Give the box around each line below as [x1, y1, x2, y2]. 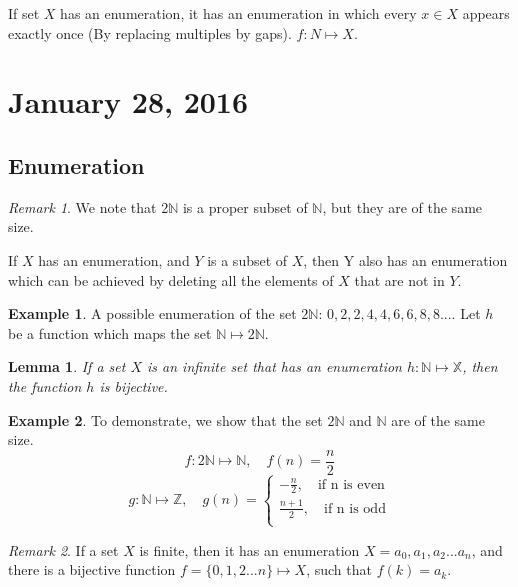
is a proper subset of [182, 196, 308, 217]
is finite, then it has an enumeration [139, 539, 360, 560]
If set [8, 3, 40, 23]
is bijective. [99, 375, 168, 396]
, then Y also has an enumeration [303, 249, 508, 270]
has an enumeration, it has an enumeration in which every [60, 3, 417, 23]
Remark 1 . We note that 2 [8, 196, 169, 217]
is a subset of [207, 249, 288, 270]
